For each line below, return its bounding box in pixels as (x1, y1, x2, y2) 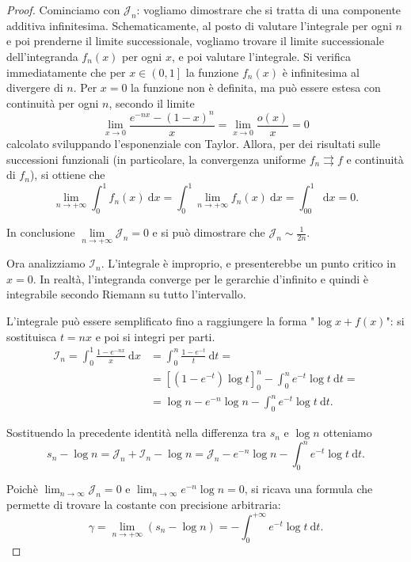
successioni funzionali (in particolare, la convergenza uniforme (6, 150, 306, 167)
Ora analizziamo (6, 255, 86, 272)
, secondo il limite (108, 94, 195, 111)
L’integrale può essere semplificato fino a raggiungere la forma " (6, 313, 315, 328)
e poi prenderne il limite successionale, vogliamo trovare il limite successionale (6, 32, 384, 49)
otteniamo (323, 424, 372, 441)
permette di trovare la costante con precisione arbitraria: (6, 496, 281, 512)
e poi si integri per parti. (95, 328, 215, 344)
